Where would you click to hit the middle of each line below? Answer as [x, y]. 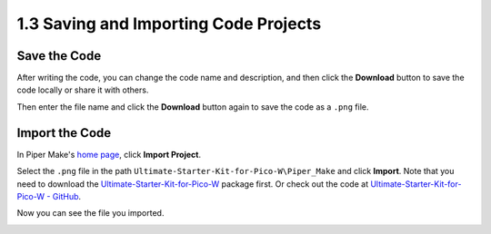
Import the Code [64, 133]
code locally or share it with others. [83, 90]
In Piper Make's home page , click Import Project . [109, 154]
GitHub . [67, 196]
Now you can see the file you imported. [90, 213]
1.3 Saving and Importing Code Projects [169, 24]
